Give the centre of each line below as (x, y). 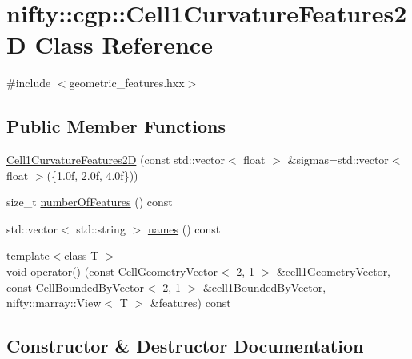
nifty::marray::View (54, 303)
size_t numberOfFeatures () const (90, 202)
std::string (101, 228)
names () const (184, 228)
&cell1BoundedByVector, (264, 287)
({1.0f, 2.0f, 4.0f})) (92, 175)
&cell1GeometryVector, (334, 271)
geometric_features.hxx (127, 83)
